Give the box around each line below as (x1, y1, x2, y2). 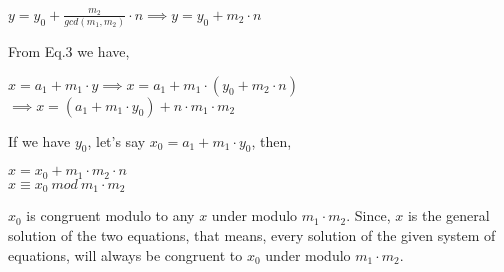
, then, (251, 130, 292, 151)
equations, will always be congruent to (8, 244, 243, 265)
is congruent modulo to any (26, 205, 195, 226)
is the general (407, 205, 490, 226)
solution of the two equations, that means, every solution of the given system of (8, 224, 496, 245)
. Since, (346, 205, 391, 226)
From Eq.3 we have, (8, 41, 130, 62)
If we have (8, 130, 71, 151)
